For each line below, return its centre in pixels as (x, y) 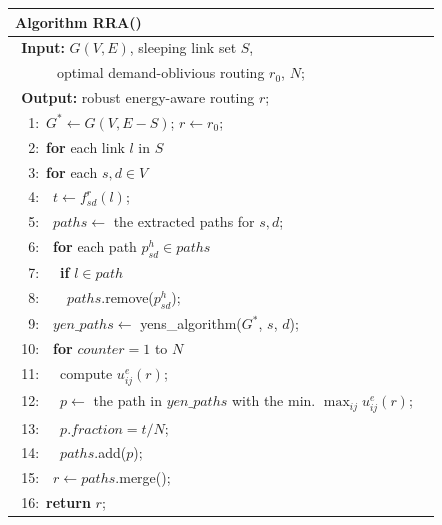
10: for (47, 347)
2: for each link (76, 146)
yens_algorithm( (191, 323)
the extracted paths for (184, 221)
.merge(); (143, 477)
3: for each (63, 171)
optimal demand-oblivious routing (160, 72)
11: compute (67, 372)
